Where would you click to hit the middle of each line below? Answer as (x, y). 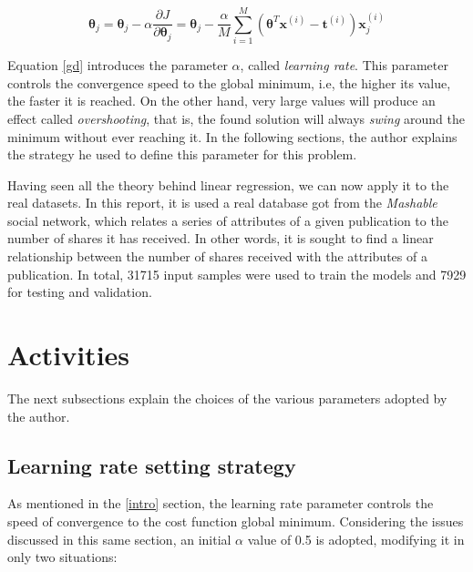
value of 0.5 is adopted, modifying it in (356, 539)
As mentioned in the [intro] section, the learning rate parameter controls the (221, 503)
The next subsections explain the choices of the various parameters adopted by (227, 398)
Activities (69, 355)
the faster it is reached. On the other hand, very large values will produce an (221, 101)
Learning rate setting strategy (152, 465)
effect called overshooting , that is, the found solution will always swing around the (236, 118)
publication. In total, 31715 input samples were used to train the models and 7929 (237, 274)
